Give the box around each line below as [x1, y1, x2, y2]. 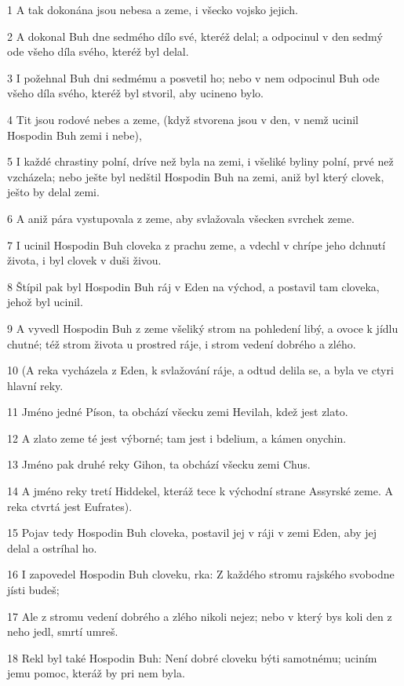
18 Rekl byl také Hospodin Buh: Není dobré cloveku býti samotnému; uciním [7, 649, 377, 666]
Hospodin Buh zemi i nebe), [7, 126, 142, 143]
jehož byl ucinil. [7, 294, 83, 310]
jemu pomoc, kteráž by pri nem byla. [7, 665, 185, 681]
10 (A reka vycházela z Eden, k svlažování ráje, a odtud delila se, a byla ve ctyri [7, 362, 394, 378]
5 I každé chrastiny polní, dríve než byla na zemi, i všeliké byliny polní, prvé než [7, 153, 394, 170]
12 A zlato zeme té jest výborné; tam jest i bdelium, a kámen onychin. [7, 429, 347, 446]
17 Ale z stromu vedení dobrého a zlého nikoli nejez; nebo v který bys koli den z [7, 608, 392, 624]
